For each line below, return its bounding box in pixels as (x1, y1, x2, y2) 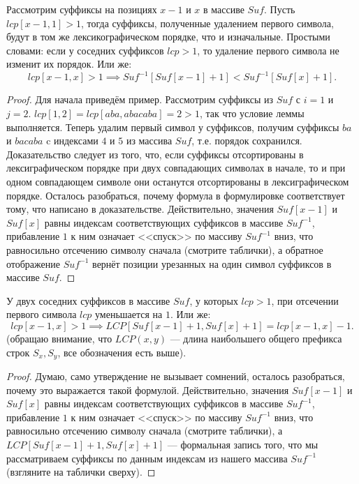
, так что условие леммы (199, 106, 305, 121)
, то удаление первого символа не (197, 43, 339, 57)
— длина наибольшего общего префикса (170, 331, 342, 345)
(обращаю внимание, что (6, 331, 112, 345)
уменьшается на (95, 307, 163, 322)
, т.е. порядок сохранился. (191, 133, 302, 148)
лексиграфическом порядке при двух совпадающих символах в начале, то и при (6, 160, 346, 175)
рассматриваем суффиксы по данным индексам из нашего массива (6, 451, 288, 465)
